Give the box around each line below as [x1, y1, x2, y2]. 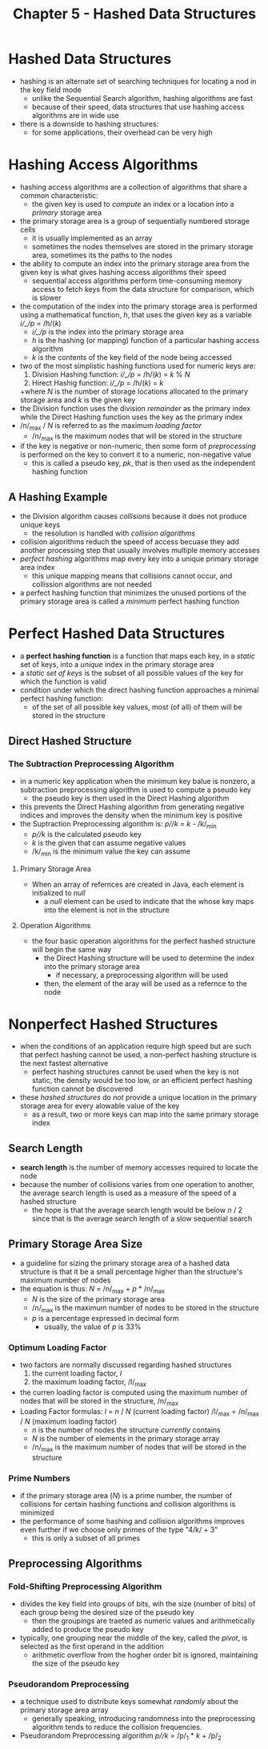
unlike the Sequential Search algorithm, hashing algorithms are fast [31, 93, 254, 103]
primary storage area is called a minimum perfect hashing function [19, 596, 240, 606]
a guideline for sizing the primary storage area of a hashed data [19, 1258, 230, 1268]
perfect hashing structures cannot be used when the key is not [31, 1067, 239, 1076]
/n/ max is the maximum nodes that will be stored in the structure [31, 430, 242, 442]
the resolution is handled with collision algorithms [31, 528, 196, 538]
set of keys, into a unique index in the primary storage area [19, 660, 214, 669]
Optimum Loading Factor [8, 1342, 107, 1353]
